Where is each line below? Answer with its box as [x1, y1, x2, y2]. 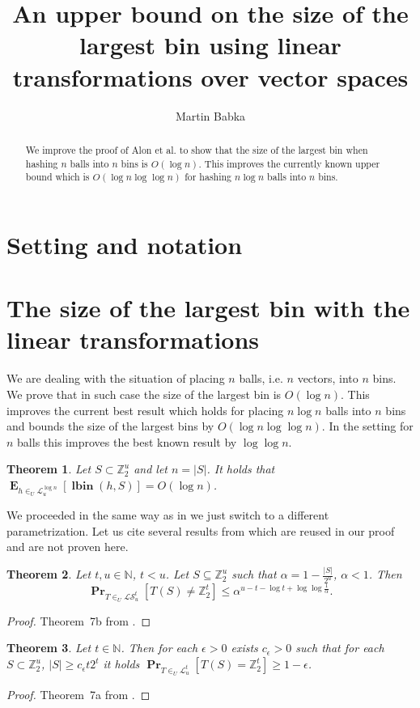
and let [134, 460, 168, 477]
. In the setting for [321, 418, 414, 435]
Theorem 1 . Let [6, 460, 91, 477]
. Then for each [121, 639, 198, 656]
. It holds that [206, 460, 275, 477]
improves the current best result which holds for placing [6, 401, 284, 418]
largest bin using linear [79, 28, 342, 61]
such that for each [295, 639, 384, 656]
